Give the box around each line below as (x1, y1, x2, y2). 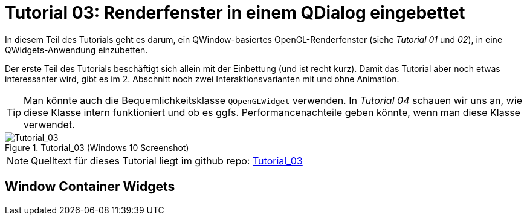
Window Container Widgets (5, 179, 175, 195)
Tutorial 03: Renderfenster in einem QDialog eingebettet (5, 2, 465, 23)
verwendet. (24, 118, 75, 131)
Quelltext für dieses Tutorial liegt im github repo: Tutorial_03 (31, 154, 303, 167)
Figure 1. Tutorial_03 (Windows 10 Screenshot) (5, 142, 189, 153)
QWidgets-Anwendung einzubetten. (5, 44, 148, 55)
